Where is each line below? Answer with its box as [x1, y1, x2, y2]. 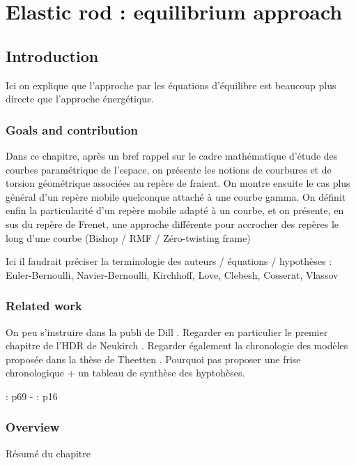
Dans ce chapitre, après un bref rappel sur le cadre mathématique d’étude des [6, 148, 338, 162]
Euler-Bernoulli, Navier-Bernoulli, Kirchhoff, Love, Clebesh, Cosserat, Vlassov [6, 267, 339, 282]
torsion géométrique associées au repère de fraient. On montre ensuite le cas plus [6, 176, 350, 190]
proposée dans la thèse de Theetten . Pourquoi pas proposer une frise [6, 351, 301, 366]
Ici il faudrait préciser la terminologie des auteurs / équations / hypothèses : [6, 254, 332, 268]
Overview [6, 418, 60, 436]
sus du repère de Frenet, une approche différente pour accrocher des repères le [6, 216, 339, 231]
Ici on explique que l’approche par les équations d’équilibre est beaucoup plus [6, 77, 336, 92]
